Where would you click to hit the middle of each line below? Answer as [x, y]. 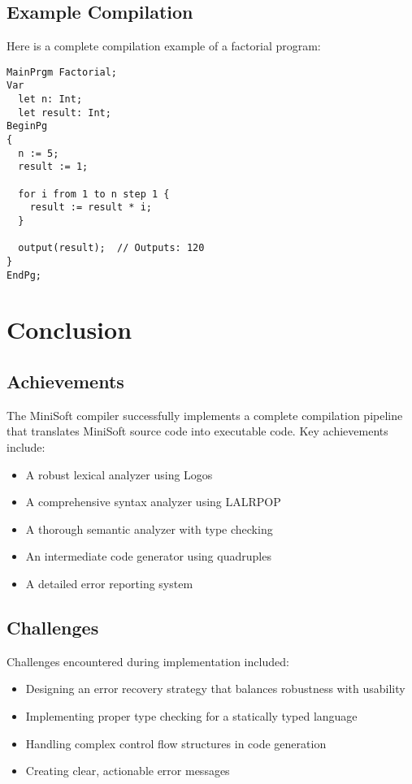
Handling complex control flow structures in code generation [176, 743]
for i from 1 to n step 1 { [94, 194]
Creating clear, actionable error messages [128, 771]
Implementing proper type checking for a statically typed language [191, 716]
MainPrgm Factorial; [62, 72]
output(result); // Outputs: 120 [111, 248]
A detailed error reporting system [109, 584]
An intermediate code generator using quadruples [148, 556]
